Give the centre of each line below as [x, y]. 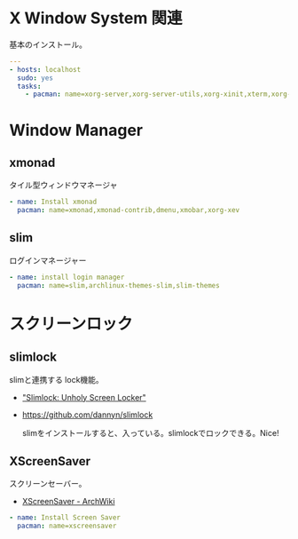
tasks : [29, 86]
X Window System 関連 [96, 18]
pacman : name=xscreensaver [67, 526]
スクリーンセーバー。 [48, 484]
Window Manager [76, 130]
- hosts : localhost [45, 69]
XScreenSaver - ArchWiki [68, 502]
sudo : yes [35, 78]
